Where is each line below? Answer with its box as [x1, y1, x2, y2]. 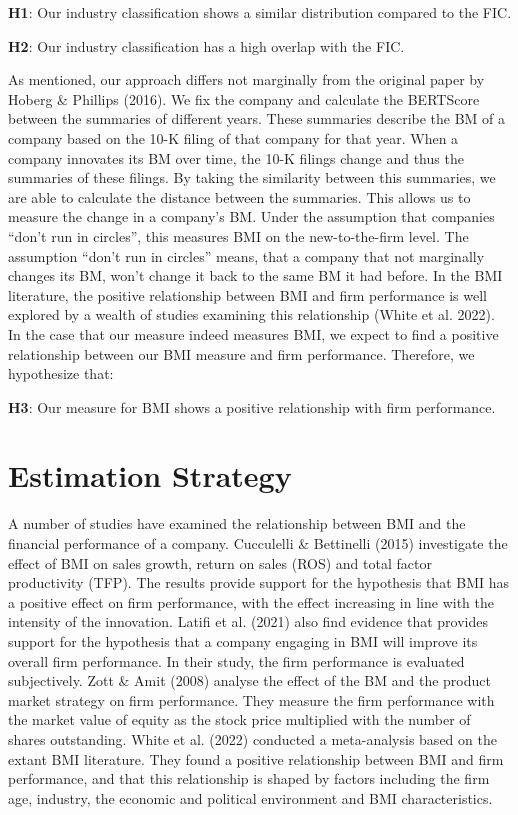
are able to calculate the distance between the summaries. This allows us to [8, 186, 471, 207]
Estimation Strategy [8, 455, 292, 496]
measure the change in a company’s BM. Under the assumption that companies [8, 206, 495, 227]
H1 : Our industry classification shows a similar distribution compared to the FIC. [8, 2, 512, 22]
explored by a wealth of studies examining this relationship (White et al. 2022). [8, 304, 495, 325]
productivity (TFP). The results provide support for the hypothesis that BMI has [8, 572, 510, 593]
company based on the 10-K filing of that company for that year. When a [8, 127, 459, 148]
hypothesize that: [8, 363, 114, 384]
